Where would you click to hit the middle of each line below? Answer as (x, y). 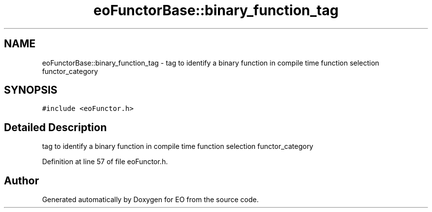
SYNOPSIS (31, 90)
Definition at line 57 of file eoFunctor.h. (105, 162)
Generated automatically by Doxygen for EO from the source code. (150, 200)
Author (21, 180)
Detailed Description (55, 127)
